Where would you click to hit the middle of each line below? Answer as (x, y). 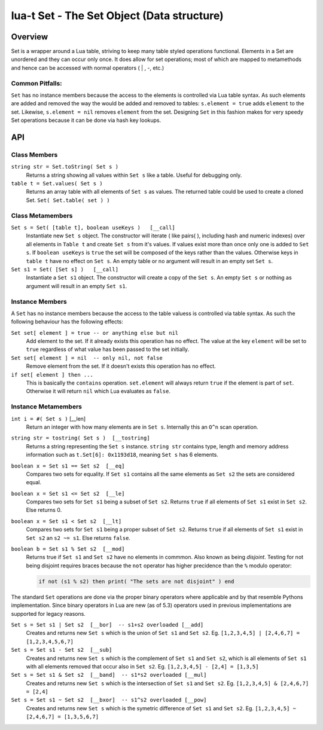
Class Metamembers (42, 215)
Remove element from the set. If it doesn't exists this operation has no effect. (121, 366)
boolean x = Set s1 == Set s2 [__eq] (68, 466)
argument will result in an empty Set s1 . (77, 286)
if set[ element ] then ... (52, 375)
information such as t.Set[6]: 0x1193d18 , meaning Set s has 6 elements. (122, 455)
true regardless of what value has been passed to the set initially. (108, 349)
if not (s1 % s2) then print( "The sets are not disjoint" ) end (136, 581)
